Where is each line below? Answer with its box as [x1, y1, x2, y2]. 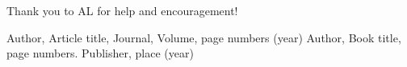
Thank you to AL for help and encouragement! [6, 2, 238, 18]
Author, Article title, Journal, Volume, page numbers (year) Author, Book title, [6, 29, 401, 45]
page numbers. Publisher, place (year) [6, 45, 194, 61]
